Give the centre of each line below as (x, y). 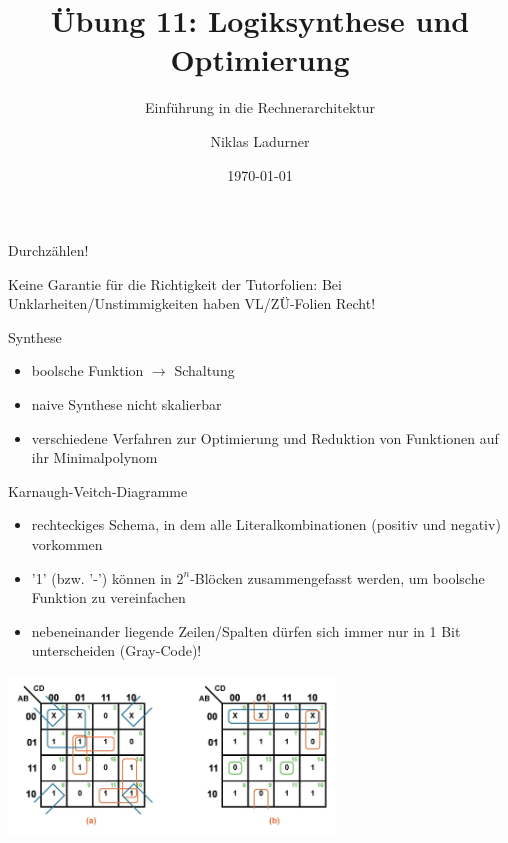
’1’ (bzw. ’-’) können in (101, 577)
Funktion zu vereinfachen (108, 597)
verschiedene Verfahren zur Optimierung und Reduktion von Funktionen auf (265, 437)
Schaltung (204, 370)
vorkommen (67, 544)
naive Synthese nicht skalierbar (126, 404)
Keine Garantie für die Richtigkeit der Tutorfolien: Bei (175, 283)
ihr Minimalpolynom (94, 457)
